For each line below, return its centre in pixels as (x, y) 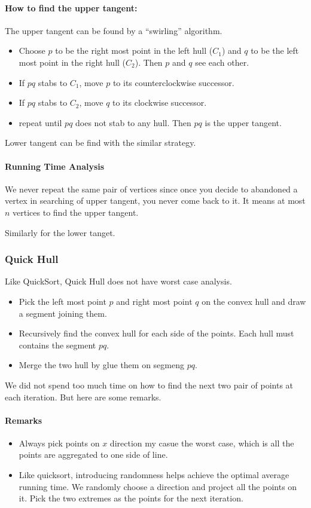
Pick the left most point (62, 301)
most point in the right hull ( (72, 62)
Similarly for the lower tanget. (60, 232)
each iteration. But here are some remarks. (83, 397)
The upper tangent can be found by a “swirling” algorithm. (114, 30)
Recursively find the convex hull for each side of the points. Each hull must (156, 333)
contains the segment (57, 345)
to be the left (275, 51)
